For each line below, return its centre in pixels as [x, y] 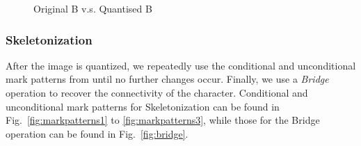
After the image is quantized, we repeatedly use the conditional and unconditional [181, 65]
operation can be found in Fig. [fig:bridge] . [97, 133]
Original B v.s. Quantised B [93, 8]
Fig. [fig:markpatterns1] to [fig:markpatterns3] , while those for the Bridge [163, 120]
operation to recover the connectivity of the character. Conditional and [157, 92]
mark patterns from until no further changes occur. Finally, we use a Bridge [167, 79]
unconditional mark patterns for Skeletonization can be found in [143, 106]
